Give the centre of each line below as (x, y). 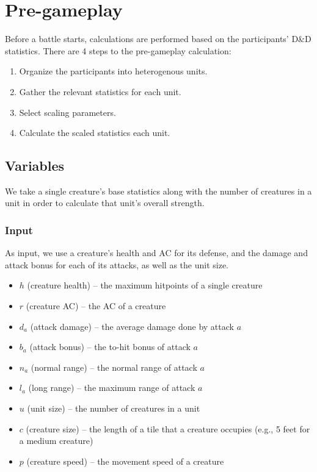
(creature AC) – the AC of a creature (96, 306)
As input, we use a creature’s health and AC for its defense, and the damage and (156, 253)
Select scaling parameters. (67, 112)
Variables (35, 166)
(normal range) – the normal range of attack (114, 367)
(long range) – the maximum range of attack (112, 388)
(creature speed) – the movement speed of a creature (125, 461)
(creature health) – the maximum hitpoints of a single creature (145, 285)
